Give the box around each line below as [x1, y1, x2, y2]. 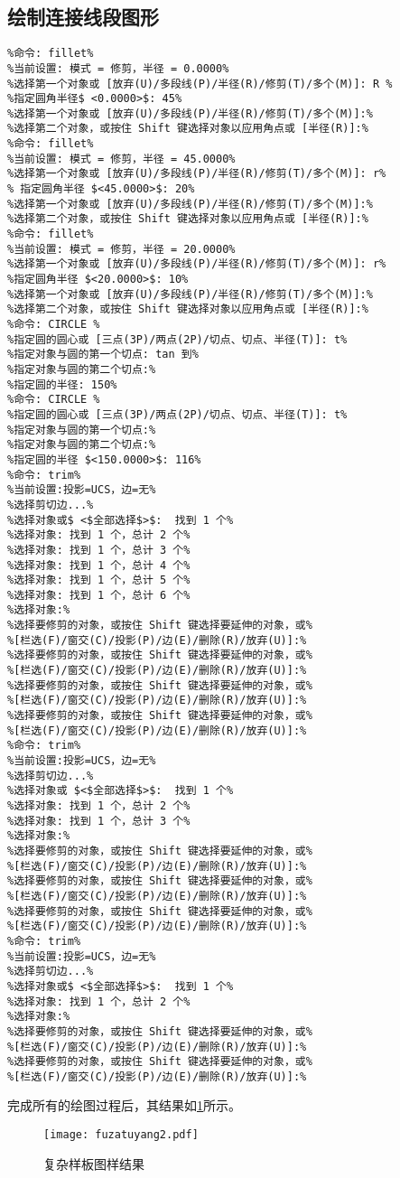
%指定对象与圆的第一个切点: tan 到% [7, 348, 199, 361]
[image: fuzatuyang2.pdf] [43, 1128, 199, 1142]
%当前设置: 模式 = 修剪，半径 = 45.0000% [7, 152, 236, 165]
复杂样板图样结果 [43, 1154, 144, 1173]
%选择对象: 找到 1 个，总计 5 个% [7, 574, 191, 587]
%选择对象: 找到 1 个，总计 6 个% [7, 588, 191, 602]
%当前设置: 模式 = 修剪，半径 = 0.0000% [7, 61, 229, 75]
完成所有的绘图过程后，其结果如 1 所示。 [7, 1096, 241, 1115]
